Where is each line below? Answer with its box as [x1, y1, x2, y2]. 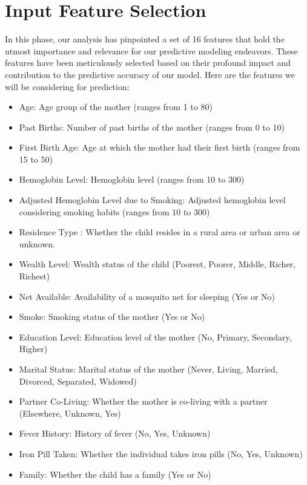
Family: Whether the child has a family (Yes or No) [19, 467, 211, 480]
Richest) [19, 270, 50, 282]
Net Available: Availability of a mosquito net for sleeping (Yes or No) [19, 290, 276, 302]
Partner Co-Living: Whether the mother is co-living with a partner [19, 395, 268, 408]
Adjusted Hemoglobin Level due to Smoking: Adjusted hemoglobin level [19, 194, 286, 206]
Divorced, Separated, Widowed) [19, 374, 137, 387]
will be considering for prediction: [5, 80, 130, 93]
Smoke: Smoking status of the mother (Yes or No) [19, 310, 205, 323]
